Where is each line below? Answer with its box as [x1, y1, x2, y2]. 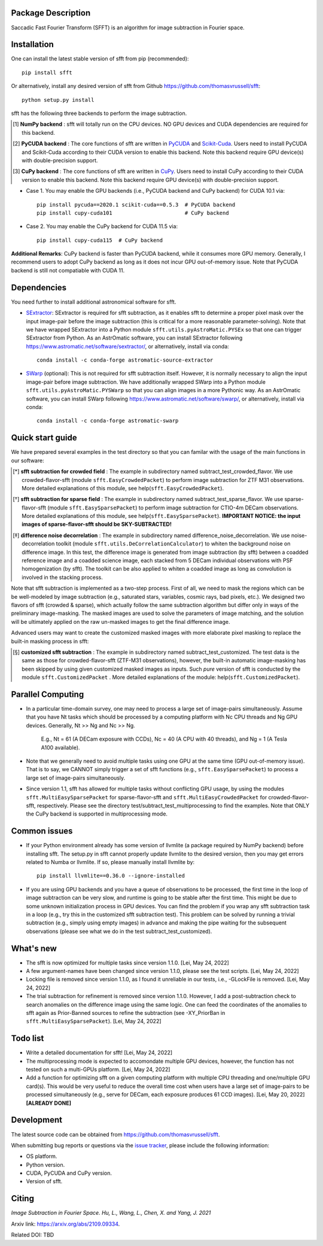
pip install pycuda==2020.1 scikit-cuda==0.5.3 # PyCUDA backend [36, 201, 236, 208]
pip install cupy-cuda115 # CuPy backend [36, 237, 163, 244]
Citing [11, 1193, 34, 1203]
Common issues [11, 826, 73, 836]
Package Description [11, 8, 91, 18]
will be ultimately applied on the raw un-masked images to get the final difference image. [11, 618, 230, 625]
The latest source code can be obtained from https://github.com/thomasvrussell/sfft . [11, 1130, 221, 1138]
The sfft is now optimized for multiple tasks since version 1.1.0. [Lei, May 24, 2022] [26, 959, 230, 966]
